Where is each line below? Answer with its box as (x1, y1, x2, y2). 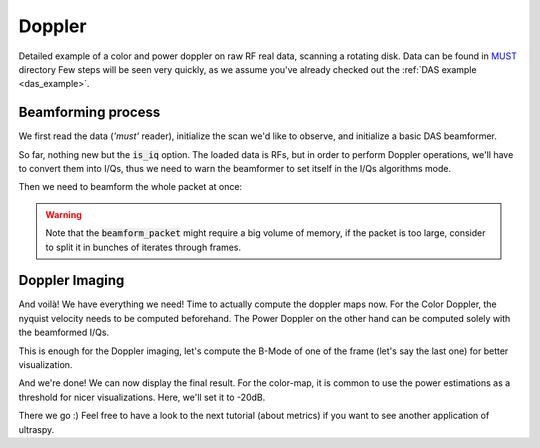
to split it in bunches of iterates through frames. (45, 241, 242, 253)
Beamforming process (18, 104, 161, 121)
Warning (45, 208, 82, 220)
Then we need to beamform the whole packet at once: (18, 181, 243, 193)
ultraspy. (18, 423, 55, 435)
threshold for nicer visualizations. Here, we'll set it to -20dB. (18, 391, 266, 403)
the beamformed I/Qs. (18, 326, 110, 339)
